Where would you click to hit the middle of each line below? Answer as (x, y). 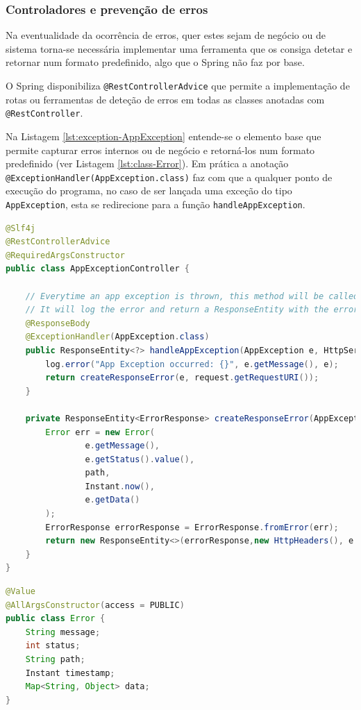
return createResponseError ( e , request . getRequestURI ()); (182, 378)
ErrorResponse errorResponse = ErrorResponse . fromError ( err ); (192, 527)
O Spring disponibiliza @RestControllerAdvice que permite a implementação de (178, 85)
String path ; (55, 659)
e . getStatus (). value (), (140, 459)
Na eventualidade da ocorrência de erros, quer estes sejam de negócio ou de (166, 35)
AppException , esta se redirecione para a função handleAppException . (156, 204)
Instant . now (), (120, 486)
